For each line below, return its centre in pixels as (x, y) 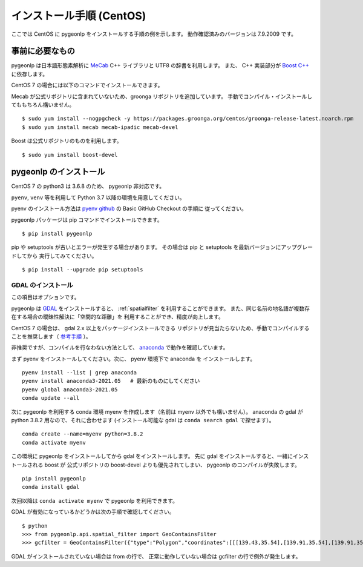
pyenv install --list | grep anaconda (80, 373)
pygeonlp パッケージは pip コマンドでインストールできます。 (87, 220)
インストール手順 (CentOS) (79, 16)
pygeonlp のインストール (58, 172)
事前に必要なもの (43, 51)
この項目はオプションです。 (45, 297)
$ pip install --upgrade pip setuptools (83, 270)
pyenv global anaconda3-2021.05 (70, 390)
